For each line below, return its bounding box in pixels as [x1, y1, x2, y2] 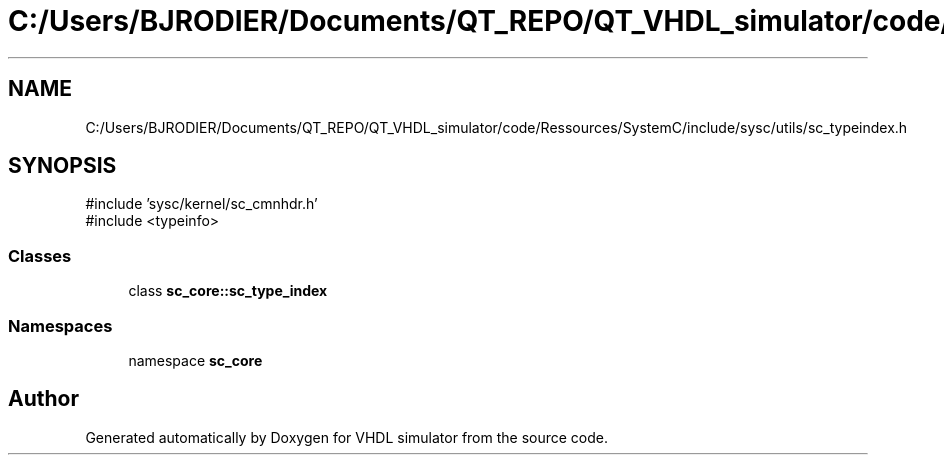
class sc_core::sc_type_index [128, 282, 328, 300]
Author [8, 386, 79, 412]
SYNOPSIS [8, 153, 117, 179]
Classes [8, 245, 72, 266]
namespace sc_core [128, 351, 263, 369]
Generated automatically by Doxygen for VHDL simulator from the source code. [85, 428, 609, 446]
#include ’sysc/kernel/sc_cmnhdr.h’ [85, 195, 318, 213]
